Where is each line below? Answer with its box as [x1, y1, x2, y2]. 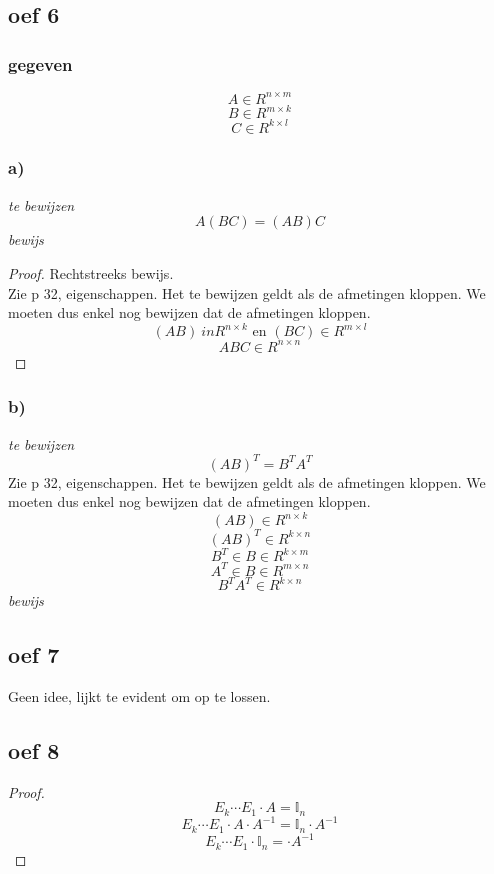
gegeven [8, 51, 73, 76]
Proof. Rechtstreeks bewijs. [8, 262, 174, 283]
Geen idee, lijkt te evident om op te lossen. [8, 686, 271, 707]
